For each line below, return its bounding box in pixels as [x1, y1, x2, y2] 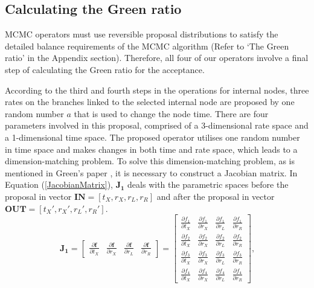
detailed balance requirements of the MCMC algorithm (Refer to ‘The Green [5, 39, 289, 52]
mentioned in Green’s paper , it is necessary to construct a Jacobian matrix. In [5, 166, 298, 179]
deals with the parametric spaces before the [127, 178, 289, 191]
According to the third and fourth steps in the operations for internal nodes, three [5, 83, 309, 96]
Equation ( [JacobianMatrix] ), [5, 178, 114, 191]
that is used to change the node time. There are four [74, 107, 269, 120]
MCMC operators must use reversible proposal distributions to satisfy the [5, 28, 278, 40]
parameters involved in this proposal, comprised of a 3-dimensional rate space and [5, 119, 309, 132]
